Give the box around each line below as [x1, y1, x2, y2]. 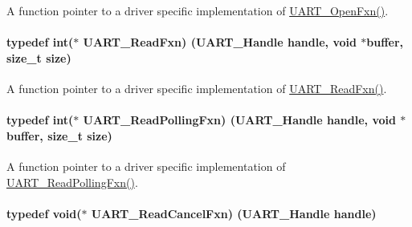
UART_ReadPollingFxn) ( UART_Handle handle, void [83, 111, 396, 128]
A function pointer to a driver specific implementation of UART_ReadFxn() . [6, 79, 387, 96]
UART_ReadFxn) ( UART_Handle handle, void [83, 34, 357, 51]
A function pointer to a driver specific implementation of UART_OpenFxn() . [6, 2, 389, 18]
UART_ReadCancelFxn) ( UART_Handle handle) [91, 205, 377, 221]
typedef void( [6, 205, 82, 221]
